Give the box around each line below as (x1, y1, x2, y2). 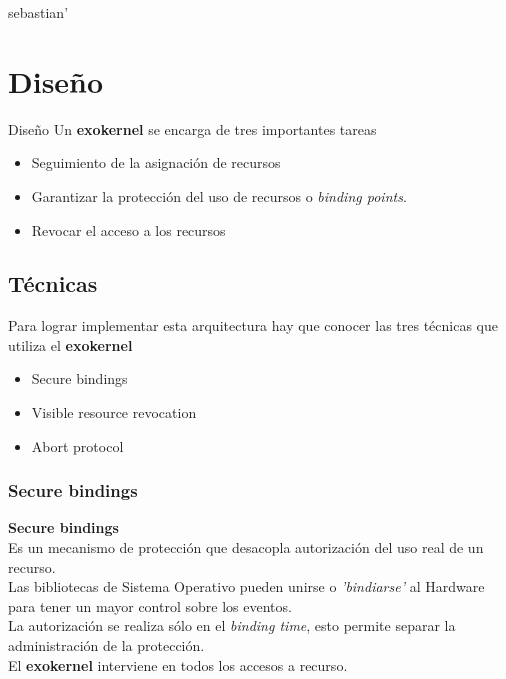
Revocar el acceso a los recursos (31, 219, 226, 240)
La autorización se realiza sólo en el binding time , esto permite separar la (8, 615, 456, 636)
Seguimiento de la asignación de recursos (31, 152, 281, 173)
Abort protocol (31, 435, 124, 456)
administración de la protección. (8, 635, 205, 656)
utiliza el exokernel (8, 334, 133, 355)
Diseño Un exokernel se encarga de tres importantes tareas (8, 118, 377, 139)
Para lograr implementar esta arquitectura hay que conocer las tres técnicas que (8, 315, 498, 336)
